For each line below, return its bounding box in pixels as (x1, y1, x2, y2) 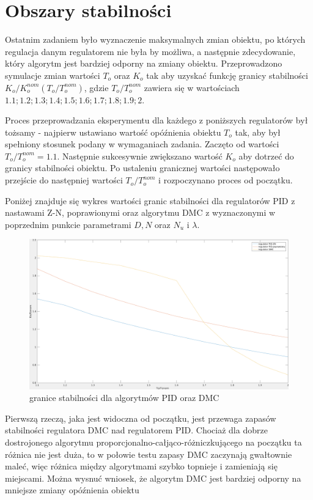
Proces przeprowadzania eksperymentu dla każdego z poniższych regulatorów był (5, 114, 308, 127)
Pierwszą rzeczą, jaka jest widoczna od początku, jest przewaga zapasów (5, 411, 276, 424)
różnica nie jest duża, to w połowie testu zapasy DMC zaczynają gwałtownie (5, 447, 292, 460)
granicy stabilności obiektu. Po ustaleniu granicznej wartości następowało (5, 161, 280, 174)
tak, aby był (235, 125, 281, 138)
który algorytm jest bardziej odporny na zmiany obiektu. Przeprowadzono (5, 57, 282, 70)
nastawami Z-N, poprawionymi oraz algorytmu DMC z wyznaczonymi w (5, 206, 276, 219)
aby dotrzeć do (238, 149, 294, 162)
